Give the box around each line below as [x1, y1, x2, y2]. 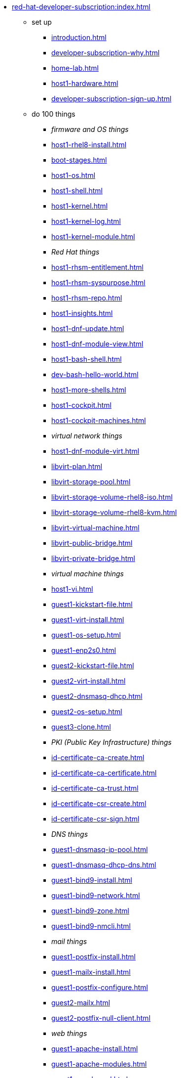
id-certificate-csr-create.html [51, 799, 146, 808]
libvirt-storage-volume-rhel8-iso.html [51, 493, 173, 501]
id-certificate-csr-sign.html [51, 815, 140, 823]
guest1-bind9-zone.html [51, 906, 129, 915]
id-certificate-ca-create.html [51, 753, 145, 762]
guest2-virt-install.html [51, 677, 126, 685]
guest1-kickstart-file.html [51, 600, 133, 608]
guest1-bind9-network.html [51, 891, 140, 900]
